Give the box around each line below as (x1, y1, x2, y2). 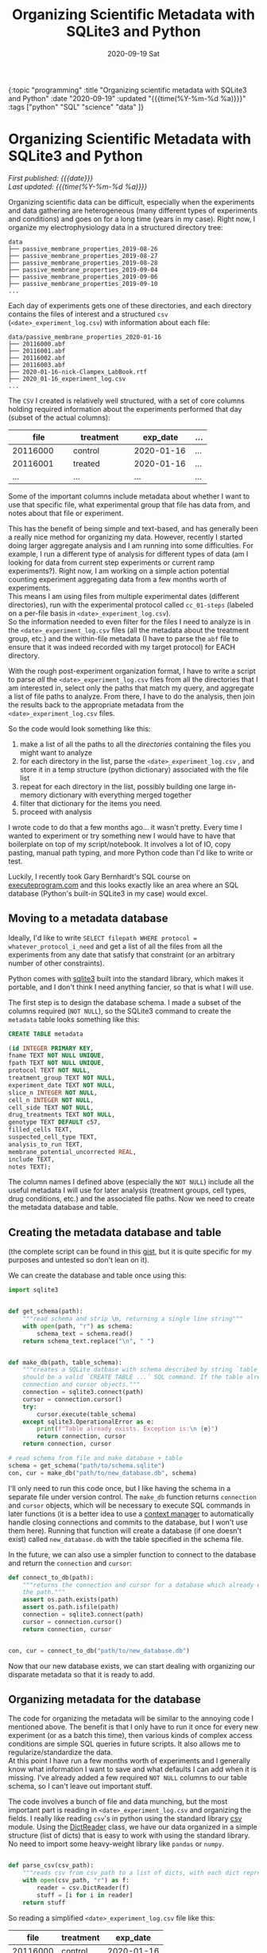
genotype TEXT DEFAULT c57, (8, 1118, 102, 1126)
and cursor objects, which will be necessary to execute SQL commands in (8, 1500, 251, 1510)
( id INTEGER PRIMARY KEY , (8, 1044, 94, 1052)
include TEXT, (8, 1155, 56, 1164)
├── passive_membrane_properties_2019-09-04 (8, 265, 158, 274)
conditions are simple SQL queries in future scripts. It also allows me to (8, 1739, 241, 1749)
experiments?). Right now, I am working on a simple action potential (8, 566, 230, 575)
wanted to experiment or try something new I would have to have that (8, 831, 236, 840)
